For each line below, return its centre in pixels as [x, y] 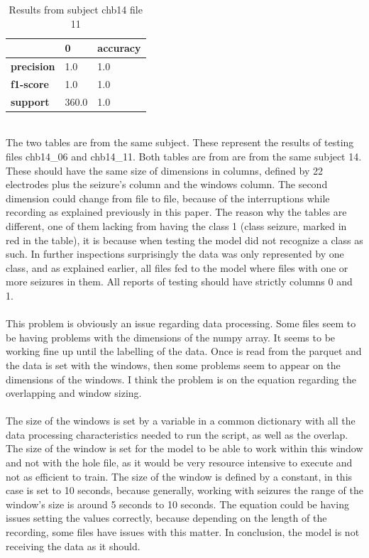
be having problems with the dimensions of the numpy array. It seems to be [171, 337]
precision [33, 66]
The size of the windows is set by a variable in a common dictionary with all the [181, 421]
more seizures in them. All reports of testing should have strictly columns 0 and [179, 281]
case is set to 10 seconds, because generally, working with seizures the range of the [184, 490]
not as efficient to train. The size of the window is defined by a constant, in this [179, 476]
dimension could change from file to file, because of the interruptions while [168, 198]
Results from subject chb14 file [76, 9]
